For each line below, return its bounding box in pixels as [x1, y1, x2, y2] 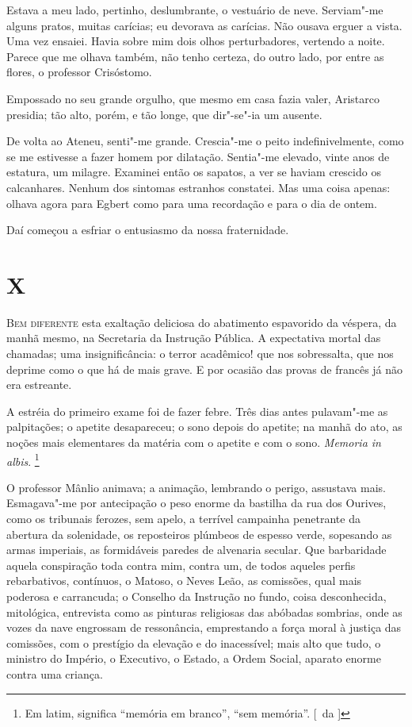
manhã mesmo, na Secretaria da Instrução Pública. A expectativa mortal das [6, 329, 381, 346]
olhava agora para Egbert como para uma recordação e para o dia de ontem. [6, 194, 377, 211]
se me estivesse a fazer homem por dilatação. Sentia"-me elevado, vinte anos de [6, 148, 390, 164]
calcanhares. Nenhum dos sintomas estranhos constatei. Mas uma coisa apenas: [6, 179, 391, 195]
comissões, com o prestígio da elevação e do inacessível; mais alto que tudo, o [6, 634, 381, 651]
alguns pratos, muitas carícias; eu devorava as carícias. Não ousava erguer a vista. [6, 17, 402, 33]
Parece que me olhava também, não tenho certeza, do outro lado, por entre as [6, 48, 384, 64]
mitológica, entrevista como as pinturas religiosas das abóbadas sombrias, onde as [6, 603, 402, 620]
